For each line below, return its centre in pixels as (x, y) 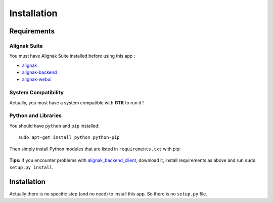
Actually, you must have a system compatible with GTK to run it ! (77, 103)
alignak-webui (37, 79)
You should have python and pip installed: (54, 126)
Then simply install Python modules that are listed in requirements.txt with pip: (95, 149)
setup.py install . (31, 168)
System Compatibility (37, 93)
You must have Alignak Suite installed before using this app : (72, 56)
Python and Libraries (35, 115)
